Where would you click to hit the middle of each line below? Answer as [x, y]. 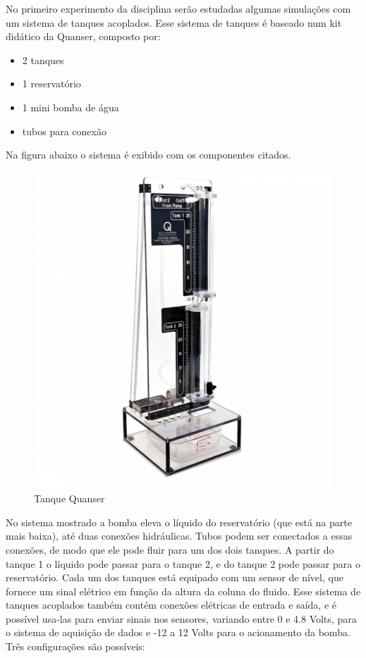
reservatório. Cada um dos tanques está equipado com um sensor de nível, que [175, 577]
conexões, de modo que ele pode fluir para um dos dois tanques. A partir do [170, 549]
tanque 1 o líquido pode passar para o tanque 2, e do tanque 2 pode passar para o [183, 563]
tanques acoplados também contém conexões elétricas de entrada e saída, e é [171, 605]
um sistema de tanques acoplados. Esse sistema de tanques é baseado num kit [174, 22]
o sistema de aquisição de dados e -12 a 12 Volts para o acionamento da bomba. [178, 632]
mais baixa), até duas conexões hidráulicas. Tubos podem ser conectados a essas [179, 536]
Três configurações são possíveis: [75, 646]
